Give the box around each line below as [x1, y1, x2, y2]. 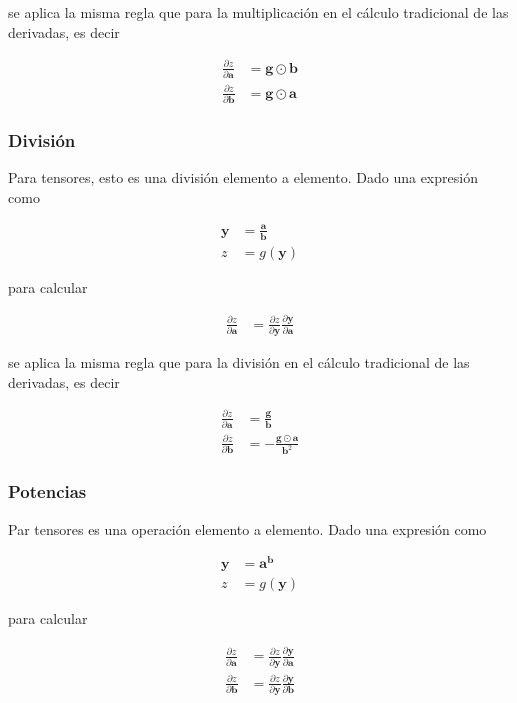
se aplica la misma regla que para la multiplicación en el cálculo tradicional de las [8, 2, 509, 22]
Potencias [8, 479, 87, 504]
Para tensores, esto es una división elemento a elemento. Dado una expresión [8, 167, 478, 188]
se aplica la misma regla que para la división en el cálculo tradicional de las [8, 351, 470, 372]
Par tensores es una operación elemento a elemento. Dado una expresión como [8, 518, 487, 539]
